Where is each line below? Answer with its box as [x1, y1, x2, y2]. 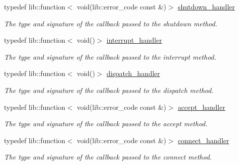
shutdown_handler [177, 1, 235, 11]
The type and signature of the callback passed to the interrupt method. [4, 51, 217, 62]
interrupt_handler [106, 35, 162, 45]
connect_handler [177, 135, 229, 145]
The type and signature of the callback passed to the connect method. [4, 152, 212, 162]
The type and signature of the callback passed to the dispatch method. [4, 84, 214, 95]
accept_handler [177, 101, 226, 112]
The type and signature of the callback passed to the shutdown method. [4, 18, 218, 28]
